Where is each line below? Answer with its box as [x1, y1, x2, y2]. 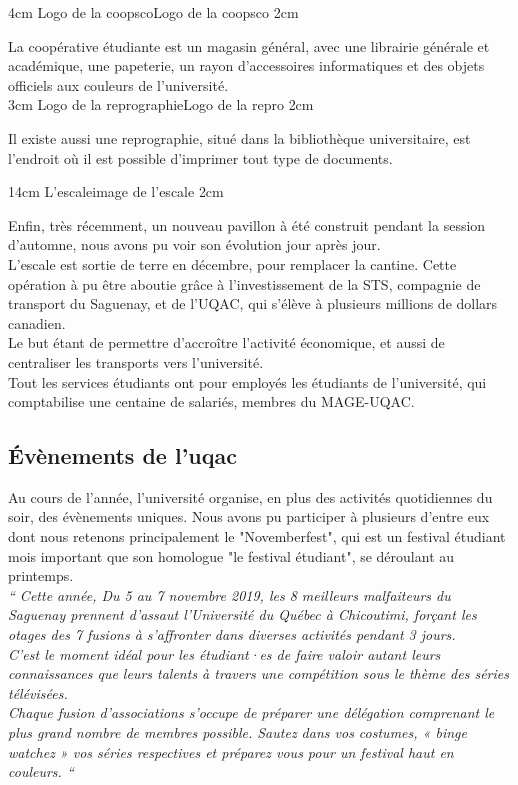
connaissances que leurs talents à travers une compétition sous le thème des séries [8, 663, 509, 684]
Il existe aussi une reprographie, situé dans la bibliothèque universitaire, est [8, 127, 471, 148]
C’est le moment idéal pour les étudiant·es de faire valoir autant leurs [8, 643, 441, 664]
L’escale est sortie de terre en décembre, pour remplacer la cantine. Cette [8, 253, 457, 274]
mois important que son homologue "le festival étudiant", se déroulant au [8, 545, 455, 566]
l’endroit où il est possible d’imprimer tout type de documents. [8, 147, 393, 168]
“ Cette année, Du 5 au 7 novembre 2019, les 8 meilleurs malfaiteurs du [8, 584, 451, 605]
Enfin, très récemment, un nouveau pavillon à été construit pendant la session [8, 214, 486, 235]
